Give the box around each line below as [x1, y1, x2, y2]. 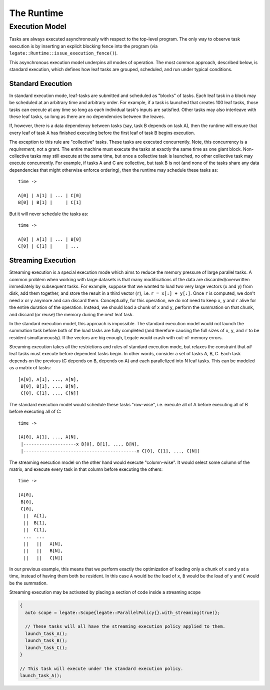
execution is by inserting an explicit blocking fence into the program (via [9, 43, 158, 49]
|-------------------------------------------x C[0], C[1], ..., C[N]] [20, 448, 200, 454]
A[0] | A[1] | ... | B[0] [18, 236, 82, 242]
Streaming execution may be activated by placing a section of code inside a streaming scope [9, 589, 201, 595]
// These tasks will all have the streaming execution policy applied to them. [25, 623, 226, 629]
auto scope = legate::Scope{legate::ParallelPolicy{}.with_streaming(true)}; [25, 609, 220, 615]
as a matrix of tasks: [9, 365, 51, 371]
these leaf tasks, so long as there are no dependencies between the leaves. [9, 114, 165, 120]
